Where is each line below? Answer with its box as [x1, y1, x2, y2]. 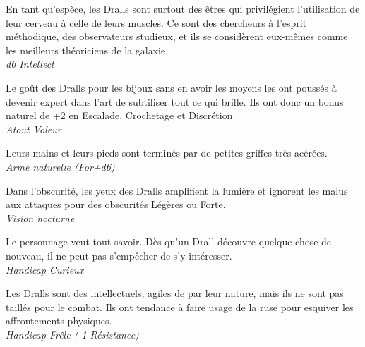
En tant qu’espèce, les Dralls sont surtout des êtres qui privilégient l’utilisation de [6, 1, 360, 16]
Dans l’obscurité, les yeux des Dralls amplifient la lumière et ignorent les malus [6, 183, 348, 197]
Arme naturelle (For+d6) [6, 159, 115, 173]
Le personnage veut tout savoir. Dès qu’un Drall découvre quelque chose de [6, 234, 332, 249]
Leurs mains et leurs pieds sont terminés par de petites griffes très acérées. [6, 145, 328, 160]
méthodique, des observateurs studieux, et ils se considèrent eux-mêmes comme [6, 29, 348, 44]
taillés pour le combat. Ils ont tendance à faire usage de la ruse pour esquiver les [6, 299, 354, 314]
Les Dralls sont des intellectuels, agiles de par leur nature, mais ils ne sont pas [6, 286, 344, 300]
